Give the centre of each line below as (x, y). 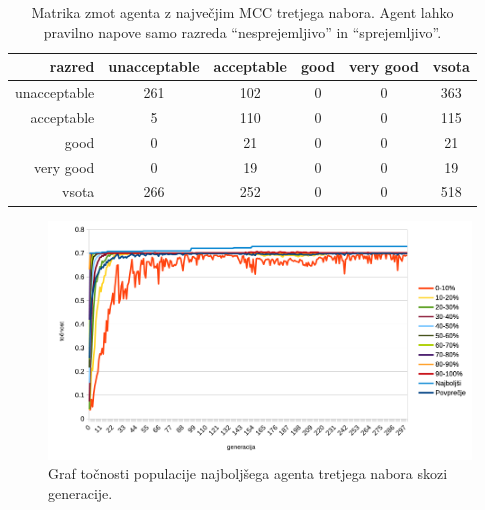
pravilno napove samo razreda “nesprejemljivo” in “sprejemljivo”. (242, 31)
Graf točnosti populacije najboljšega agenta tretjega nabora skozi (248, 473)
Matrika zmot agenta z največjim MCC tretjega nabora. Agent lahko (242, 12)
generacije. (80, 492)
